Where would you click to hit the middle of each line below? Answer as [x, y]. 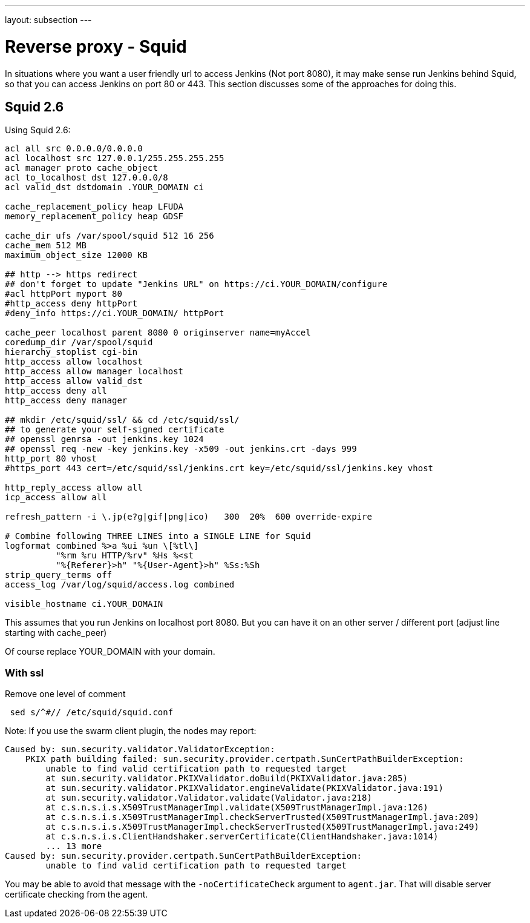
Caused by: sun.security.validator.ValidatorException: [140, 749]
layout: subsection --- [48, 20]
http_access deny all [56, 391]
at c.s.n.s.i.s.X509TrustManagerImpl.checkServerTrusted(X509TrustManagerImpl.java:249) [262, 827]
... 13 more [74, 846]
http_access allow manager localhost [94, 372]
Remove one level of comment [65, 694]
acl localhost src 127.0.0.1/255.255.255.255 [115, 158]
